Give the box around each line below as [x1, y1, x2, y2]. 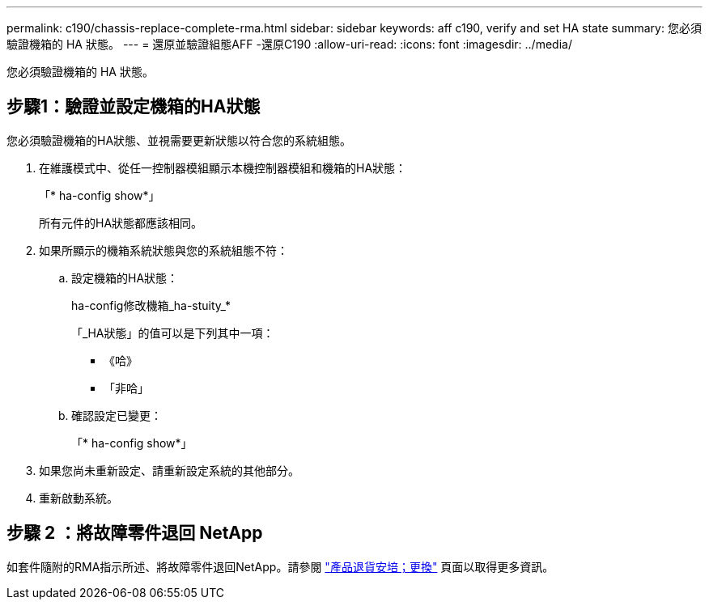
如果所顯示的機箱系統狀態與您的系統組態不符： [39, 243, 288, 257]
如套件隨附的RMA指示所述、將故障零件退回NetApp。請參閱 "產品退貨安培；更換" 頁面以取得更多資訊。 [6, 559, 554, 574]
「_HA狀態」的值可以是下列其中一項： [71, 325, 274, 340]
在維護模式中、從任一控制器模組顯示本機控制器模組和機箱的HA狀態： [39, 160, 407, 175]
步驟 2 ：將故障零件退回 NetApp [6, 523, 263, 544]
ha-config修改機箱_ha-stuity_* [71, 298, 231, 312]
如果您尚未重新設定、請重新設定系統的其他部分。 [39, 463, 299, 477]
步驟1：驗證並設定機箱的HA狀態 [6, 96, 261, 117]
